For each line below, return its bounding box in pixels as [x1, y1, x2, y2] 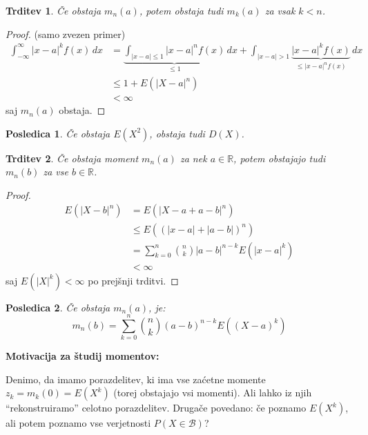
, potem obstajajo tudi [233, 151, 326, 165]
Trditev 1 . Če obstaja [6, 3, 101, 17]
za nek [180, 151, 207, 165]
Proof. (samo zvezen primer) [6, 26, 126, 41]
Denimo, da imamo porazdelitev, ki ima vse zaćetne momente [6, 371, 266, 386]
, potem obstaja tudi [139, 3, 224, 17]
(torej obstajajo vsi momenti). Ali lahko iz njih [113, 385, 312, 400]
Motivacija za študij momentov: [6, 349, 159, 363]
